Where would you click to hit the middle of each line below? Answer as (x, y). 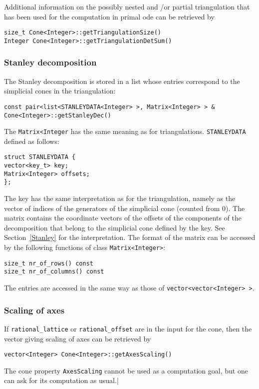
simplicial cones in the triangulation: (60, 91)
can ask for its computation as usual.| (61, 380)
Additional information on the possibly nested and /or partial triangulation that (127, 6)
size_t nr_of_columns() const (54, 272)
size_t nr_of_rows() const (49, 263)
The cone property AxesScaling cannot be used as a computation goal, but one (126, 370)
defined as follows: (32, 141)
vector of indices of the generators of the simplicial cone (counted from (112, 208)
